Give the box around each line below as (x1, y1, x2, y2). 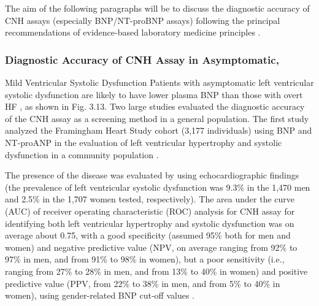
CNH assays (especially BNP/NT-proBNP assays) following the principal (5, 13, 280, 26)
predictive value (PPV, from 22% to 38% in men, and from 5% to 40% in (5, 277, 280, 289)
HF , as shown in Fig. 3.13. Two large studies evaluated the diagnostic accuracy (5, 100, 305, 113)
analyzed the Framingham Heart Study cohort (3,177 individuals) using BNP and (5, 124, 312, 137)
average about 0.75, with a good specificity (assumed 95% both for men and (5, 229, 291, 242)
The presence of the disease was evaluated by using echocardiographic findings (5, 169, 299, 182)
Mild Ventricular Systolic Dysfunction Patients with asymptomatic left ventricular (5, 76, 314, 88)
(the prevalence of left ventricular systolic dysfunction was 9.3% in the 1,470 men (5, 180, 310, 193)
